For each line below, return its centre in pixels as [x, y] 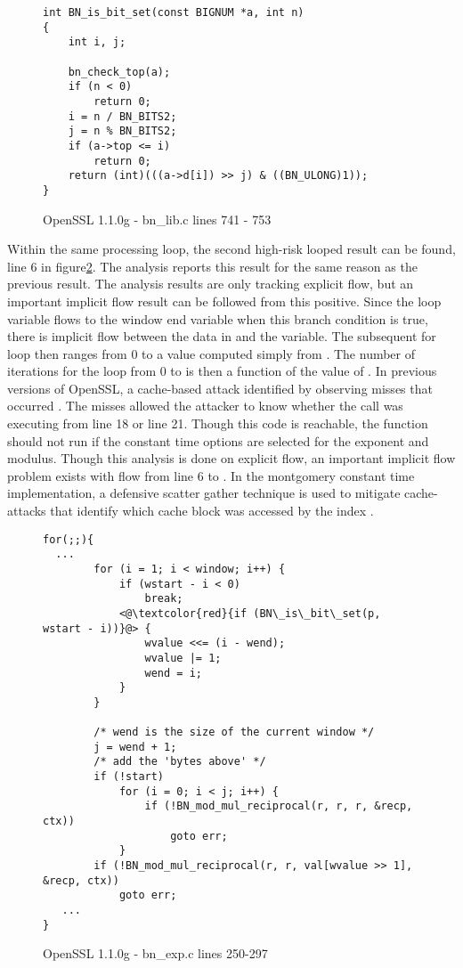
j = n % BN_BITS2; [122, 131]
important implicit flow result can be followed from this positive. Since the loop [224, 301]
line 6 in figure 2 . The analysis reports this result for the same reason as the [212, 266]
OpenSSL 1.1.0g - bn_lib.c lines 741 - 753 [157, 219]
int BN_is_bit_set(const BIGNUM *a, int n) [174, 12]
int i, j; [97, 42]
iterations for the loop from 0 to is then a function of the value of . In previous [222, 371]
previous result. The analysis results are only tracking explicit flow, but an [211, 284]
